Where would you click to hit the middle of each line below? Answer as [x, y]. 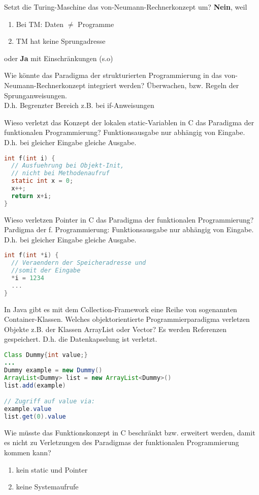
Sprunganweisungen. [36, 95]
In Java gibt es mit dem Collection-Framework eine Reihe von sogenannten [121, 309]
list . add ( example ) [35, 385]
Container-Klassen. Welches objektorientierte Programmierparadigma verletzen [127, 319]
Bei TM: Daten [40, 24]
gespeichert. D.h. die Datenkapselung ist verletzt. [81, 339]
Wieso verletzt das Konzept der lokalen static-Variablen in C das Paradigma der [129, 122]
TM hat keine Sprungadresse [61, 41]
